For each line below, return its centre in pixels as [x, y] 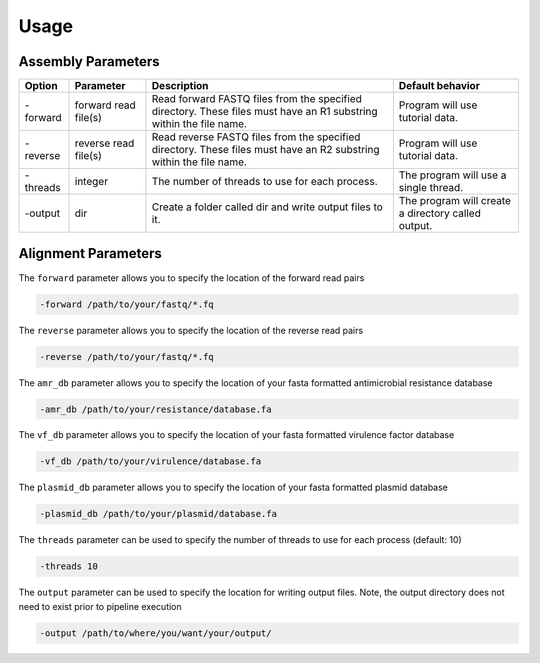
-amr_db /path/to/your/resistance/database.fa [155, 409]
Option [41, 86]
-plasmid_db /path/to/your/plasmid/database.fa [158, 514]
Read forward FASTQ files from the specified [256, 99]
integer [91, 182]
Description [180, 86]
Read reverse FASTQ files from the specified [256, 137]
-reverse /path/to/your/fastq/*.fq [126, 356]
